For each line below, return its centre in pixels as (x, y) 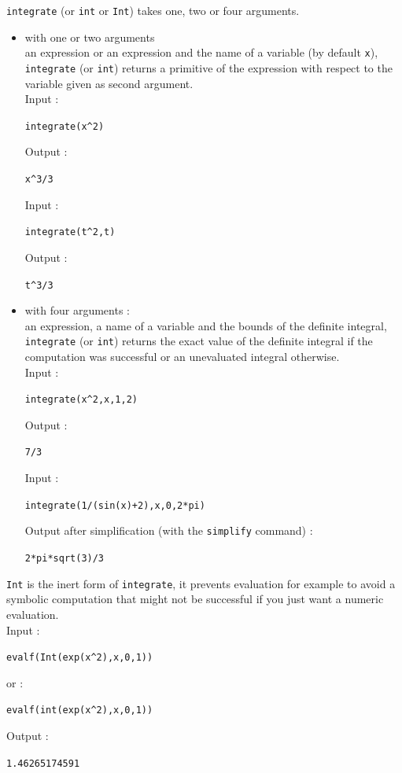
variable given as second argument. (109, 83)
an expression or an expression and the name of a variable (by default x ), (201, 52)
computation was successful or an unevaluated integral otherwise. (182, 356)
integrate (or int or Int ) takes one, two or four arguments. (153, 10)
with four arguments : (77, 310)
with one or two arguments (90, 37)
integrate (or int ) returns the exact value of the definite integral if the (199, 341)
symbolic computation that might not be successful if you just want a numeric (195, 599)
